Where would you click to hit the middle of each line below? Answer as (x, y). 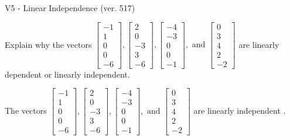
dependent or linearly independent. (67, 74)
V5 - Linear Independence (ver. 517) (70, 8)
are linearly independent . (240, 110)
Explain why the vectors (48, 44)
